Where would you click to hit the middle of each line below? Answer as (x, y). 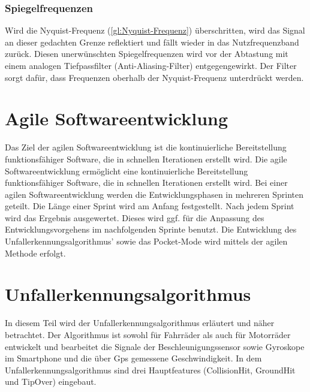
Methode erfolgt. (35, 253)
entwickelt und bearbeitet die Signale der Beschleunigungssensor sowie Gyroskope (155, 346)
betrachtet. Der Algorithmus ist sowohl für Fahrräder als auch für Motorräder (148, 334)
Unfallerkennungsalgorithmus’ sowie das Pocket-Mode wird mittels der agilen (146, 241)
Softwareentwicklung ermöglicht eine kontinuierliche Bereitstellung (127, 171)
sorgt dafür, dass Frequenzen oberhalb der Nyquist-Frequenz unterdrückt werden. (154, 77)
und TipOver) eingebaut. (51, 382)
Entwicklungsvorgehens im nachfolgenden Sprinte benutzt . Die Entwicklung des (151, 229)
